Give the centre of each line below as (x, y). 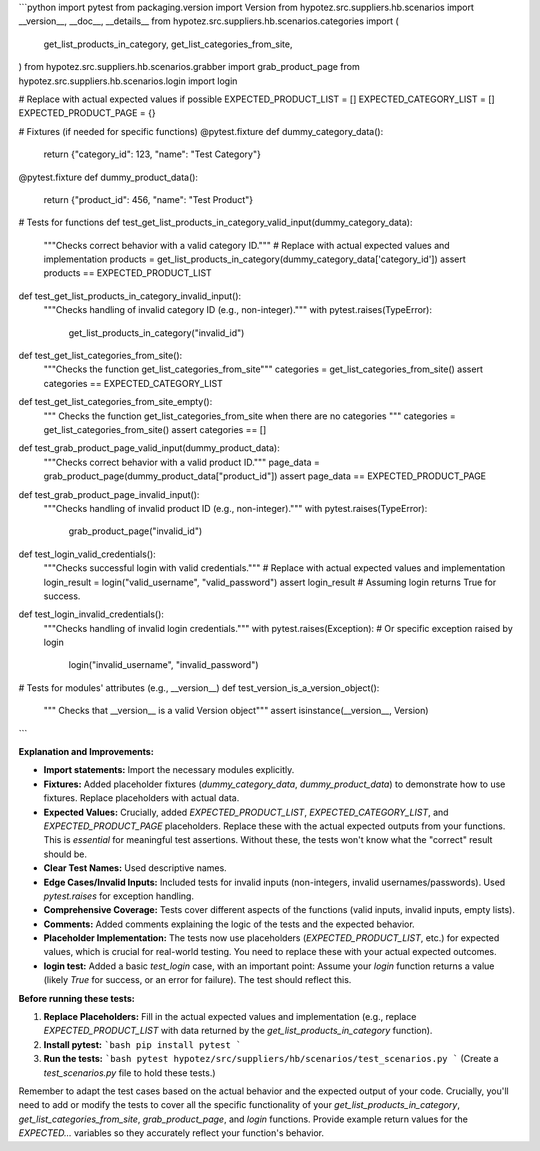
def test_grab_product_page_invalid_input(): (109, 494)
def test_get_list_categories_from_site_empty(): (115, 402)
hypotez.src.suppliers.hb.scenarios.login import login (128, 81)
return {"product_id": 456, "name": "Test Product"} (148, 199)
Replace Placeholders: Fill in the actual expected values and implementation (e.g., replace (230, 1017)
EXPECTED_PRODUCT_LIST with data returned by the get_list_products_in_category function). (238, 1031)
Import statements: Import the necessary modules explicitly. (169, 770)
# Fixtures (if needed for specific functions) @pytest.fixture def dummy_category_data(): (201, 131)
